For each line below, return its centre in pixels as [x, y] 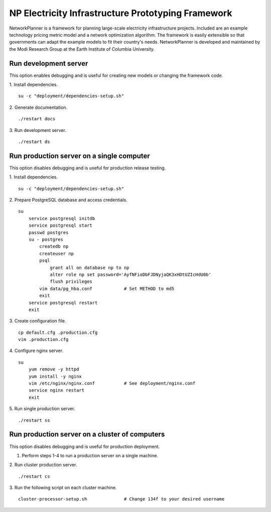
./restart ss [34, 420]
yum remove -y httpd [54, 369]
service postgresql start [60, 225]
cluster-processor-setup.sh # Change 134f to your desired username [121, 499]
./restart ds [34, 141]
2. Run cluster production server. [43, 465]
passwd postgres [48, 232]
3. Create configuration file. [38, 321]
